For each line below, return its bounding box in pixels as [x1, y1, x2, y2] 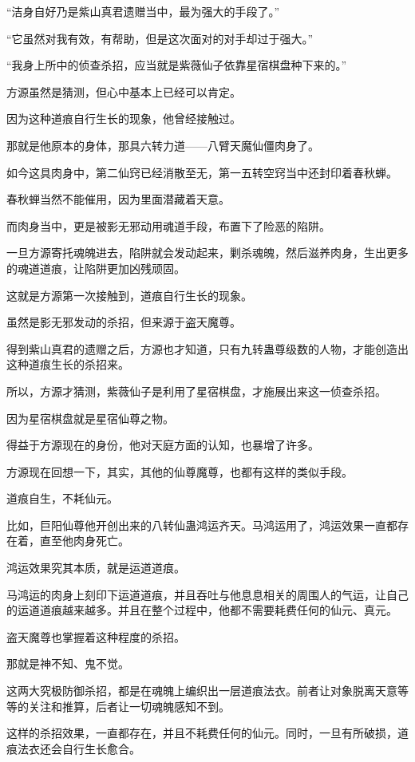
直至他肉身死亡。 [39, 532, 129, 549]
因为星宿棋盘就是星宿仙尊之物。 [6, 409, 174, 426]
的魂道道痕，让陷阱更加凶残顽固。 [6, 259, 185, 276]
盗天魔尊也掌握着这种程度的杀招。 [6, 628, 185, 645]
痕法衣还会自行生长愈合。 [6, 740, 140, 756]
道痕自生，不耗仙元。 [6, 490, 118, 507]
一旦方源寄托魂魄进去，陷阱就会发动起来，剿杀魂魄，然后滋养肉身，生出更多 [6, 244, 409, 261]
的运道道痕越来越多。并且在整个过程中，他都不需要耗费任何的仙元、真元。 [6, 602, 397, 618]
